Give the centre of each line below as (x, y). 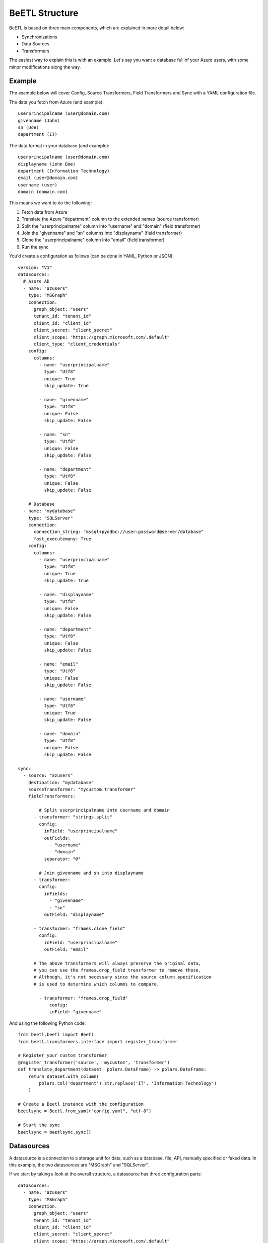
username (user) (38, 185)
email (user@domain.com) (48, 178)
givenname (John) (39, 120)
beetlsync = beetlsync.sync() (55, 1132)
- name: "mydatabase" (49, 511)
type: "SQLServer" (51, 518)
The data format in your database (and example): (59, 145)
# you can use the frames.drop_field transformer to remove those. (117, 970)
